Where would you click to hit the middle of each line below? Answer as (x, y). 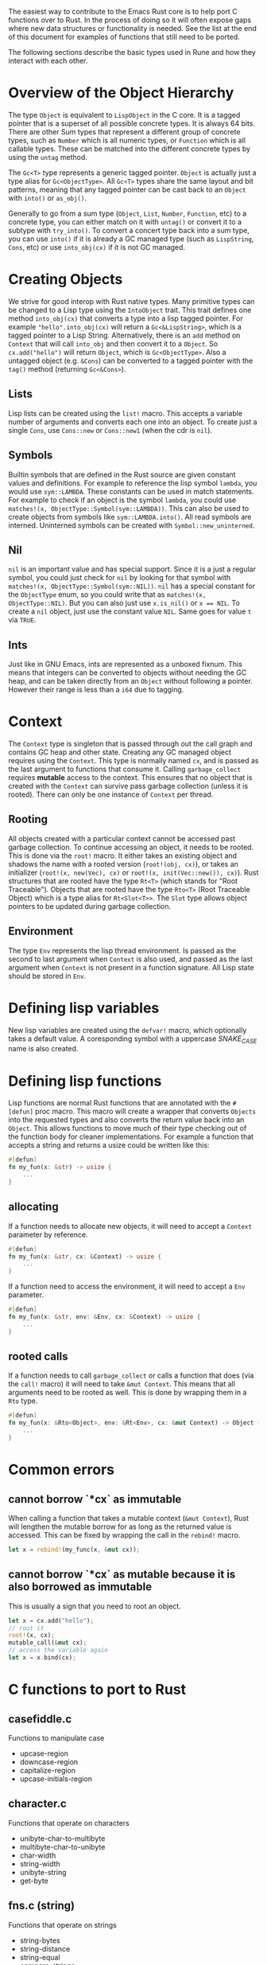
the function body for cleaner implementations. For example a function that (131, 1137)
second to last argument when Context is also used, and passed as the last (130, 959)
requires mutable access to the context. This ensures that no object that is (130, 778)
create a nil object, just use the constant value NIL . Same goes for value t (130, 611)
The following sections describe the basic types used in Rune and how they (132, 52)
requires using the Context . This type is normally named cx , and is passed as (133, 761)
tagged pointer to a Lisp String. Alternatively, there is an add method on (124, 335)
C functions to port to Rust (97, 1690)
